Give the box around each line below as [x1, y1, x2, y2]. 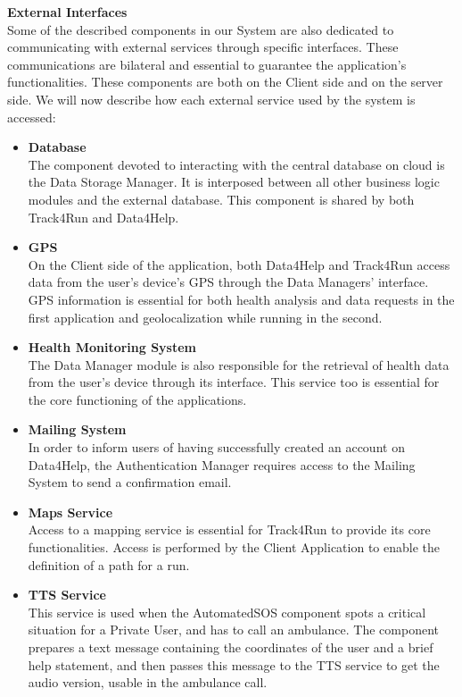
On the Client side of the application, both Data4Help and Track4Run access [28, 255, 450, 273]
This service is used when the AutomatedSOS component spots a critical [28, 602, 426, 621]
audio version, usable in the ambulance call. [28, 673, 268, 692]
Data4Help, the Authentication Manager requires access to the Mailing [28, 455, 416, 474]
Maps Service [28, 502, 113, 521]
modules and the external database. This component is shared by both [28, 189, 415, 208]
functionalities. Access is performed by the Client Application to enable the [28, 538, 441, 557]
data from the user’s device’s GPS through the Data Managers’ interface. [28, 273, 429, 291]
